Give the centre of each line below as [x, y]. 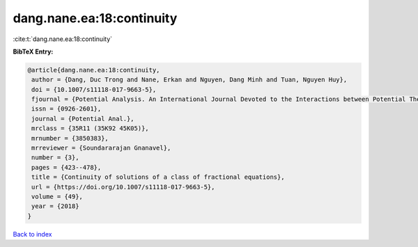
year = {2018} [55, 206]
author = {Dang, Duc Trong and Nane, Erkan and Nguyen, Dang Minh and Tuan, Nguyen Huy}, [189, 80]
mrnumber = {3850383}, [70, 138]
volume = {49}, [57, 197]
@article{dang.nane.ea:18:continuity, [94, 70]
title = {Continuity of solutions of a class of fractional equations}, [158, 177]
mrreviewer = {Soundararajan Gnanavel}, [101, 148]
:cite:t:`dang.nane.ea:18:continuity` [63, 39]
